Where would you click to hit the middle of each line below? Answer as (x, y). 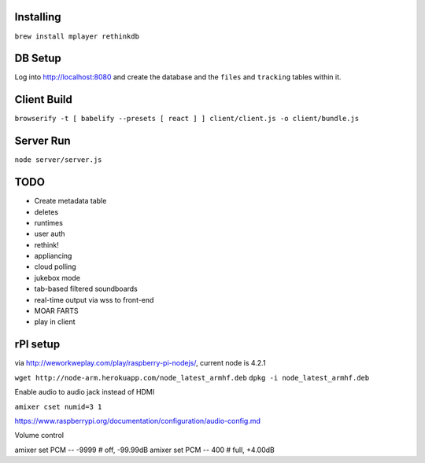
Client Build (43, 99)
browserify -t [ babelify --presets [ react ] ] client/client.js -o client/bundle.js (187, 119)
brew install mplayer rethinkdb (77, 36)
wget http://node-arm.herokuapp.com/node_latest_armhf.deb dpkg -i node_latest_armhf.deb (192, 378)
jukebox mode (57, 277)
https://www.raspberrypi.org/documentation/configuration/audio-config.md (138, 421)
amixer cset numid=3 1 (58, 406)
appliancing (53, 256)
